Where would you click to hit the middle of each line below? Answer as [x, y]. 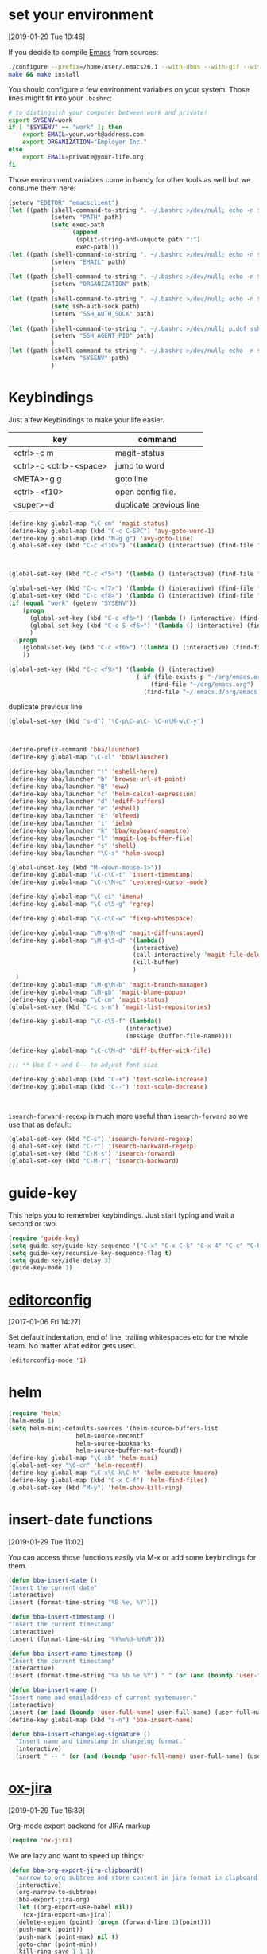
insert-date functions [81, 1519]
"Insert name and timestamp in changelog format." [101, 1742]
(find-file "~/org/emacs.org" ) [202, 684]
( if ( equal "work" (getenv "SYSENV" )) [72, 603]
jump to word [139, 465]
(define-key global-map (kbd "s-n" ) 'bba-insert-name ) [101, 1720]
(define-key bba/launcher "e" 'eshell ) [74, 809]
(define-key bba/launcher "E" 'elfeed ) [74, 816]
